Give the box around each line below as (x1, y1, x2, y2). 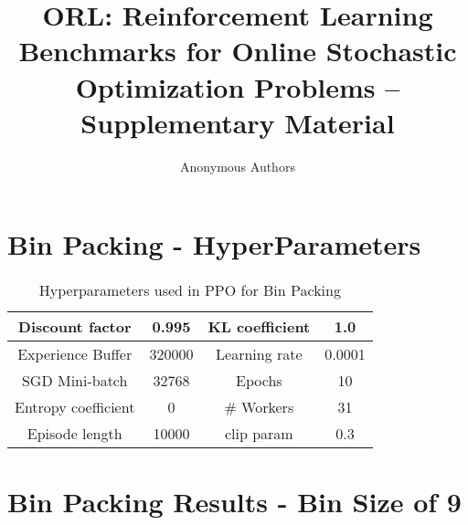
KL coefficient (207, 316, 311, 338)
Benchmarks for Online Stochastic (18, 32, 457, 69)
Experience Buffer (17, 343, 133, 365)
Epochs (236, 370, 282, 392)
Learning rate (216, 343, 303, 365)
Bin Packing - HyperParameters (7, 226, 421, 263)
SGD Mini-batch (21, 370, 128, 392)
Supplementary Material (80, 103, 395, 141)
